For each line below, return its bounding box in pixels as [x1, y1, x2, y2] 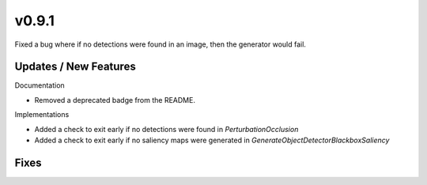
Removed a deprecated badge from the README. [34, 95, 195, 104]
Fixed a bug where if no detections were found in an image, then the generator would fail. [14, 40, 306, 49]
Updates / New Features [14, 60, 136, 74]
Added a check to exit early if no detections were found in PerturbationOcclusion [34, 124, 299, 134]
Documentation [14, 81, 65, 90]
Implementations [14, 110, 70, 119]
